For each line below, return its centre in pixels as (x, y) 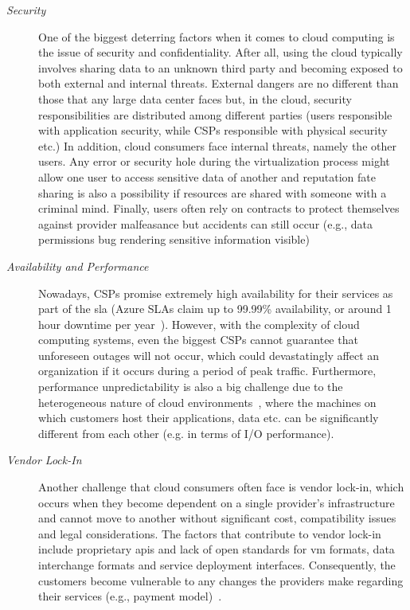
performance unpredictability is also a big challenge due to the (191, 387)
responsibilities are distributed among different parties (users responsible (215, 114)
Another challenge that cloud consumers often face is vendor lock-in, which (221, 487)
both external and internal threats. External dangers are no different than (219, 83)
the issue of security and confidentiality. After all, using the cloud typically (221, 52)
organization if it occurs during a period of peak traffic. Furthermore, (207, 371)
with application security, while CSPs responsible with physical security (213, 130)
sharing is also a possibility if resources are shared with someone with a (213, 192)
